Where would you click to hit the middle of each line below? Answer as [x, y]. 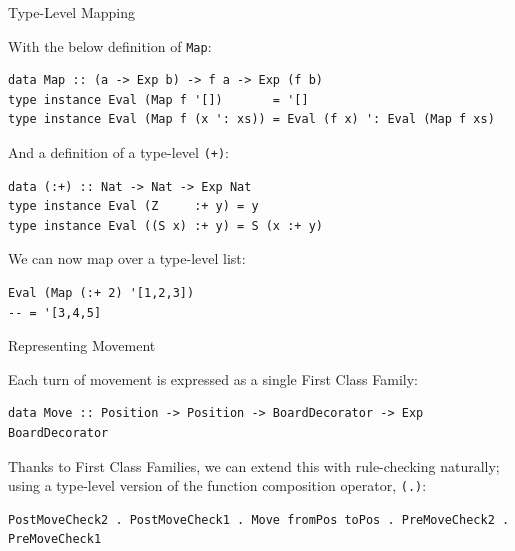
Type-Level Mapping [71, 12]
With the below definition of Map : [110, 45]
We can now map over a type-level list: [127, 258]
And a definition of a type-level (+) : [119, 152]
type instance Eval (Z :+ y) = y [133, 206]
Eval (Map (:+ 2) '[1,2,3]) [101, 293]
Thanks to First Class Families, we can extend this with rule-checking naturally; [254, 465]
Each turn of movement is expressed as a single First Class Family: [213, 378]
